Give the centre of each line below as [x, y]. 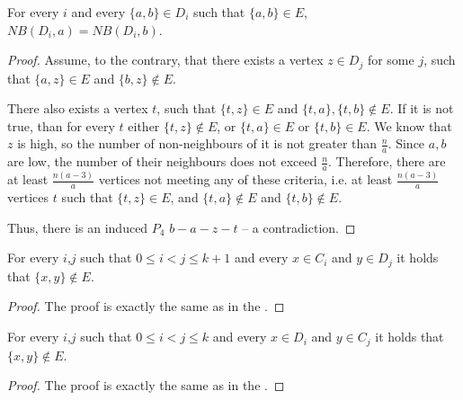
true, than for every [61, 125]
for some [391, 60]
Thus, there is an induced [78, 227]
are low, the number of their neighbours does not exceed [162, 161]
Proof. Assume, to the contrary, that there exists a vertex [165, 60]
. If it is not [422, 108]
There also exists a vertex [78, 108]
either [144, 125]
